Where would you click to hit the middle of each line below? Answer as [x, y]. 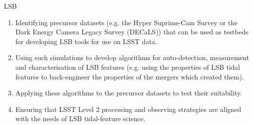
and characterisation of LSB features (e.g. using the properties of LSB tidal [128, 67]
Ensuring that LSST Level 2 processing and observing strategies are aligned [128, 109]
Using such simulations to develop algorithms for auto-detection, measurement [132, 57]
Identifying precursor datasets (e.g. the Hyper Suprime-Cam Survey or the [126, 22]
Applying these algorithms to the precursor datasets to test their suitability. [129, 93]
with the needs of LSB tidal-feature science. [80, 118]
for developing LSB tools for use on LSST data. [86, 41]
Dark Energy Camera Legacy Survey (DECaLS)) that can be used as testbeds [132, 32]
